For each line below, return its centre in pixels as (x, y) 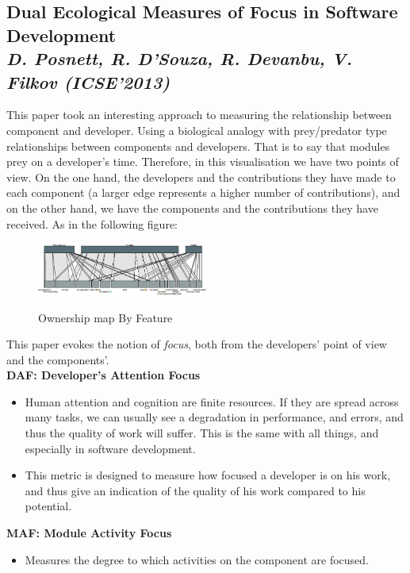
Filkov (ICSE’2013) (88, 81)
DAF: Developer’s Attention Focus (103, 375)
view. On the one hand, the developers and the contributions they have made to (201, 177)
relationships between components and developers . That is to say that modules (198, 146)
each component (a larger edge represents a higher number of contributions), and (203, 192)
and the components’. (58, 359)
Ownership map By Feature (105, 317)
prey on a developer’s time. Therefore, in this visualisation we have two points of (203, 162)
